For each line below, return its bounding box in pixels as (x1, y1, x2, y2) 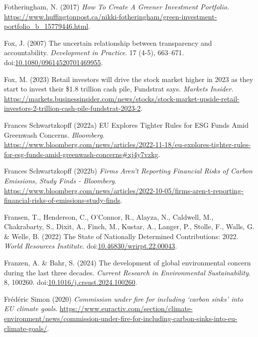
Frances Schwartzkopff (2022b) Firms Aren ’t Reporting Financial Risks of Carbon (4, 166, 253, 176)
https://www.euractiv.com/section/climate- (59, 303, 193, 314)
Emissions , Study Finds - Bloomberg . (4, 175, 117, 185)
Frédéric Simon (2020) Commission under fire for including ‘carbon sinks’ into (4, 293, 243, 304)
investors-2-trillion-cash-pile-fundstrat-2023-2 (4, 103, 141, 113)
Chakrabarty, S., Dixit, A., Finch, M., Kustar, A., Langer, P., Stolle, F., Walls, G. (4, 221, 255, 232)
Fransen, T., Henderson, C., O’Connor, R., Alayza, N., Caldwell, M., (4, 211, 214, 222)
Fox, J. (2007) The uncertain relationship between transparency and (4, 37, 212, 48)
